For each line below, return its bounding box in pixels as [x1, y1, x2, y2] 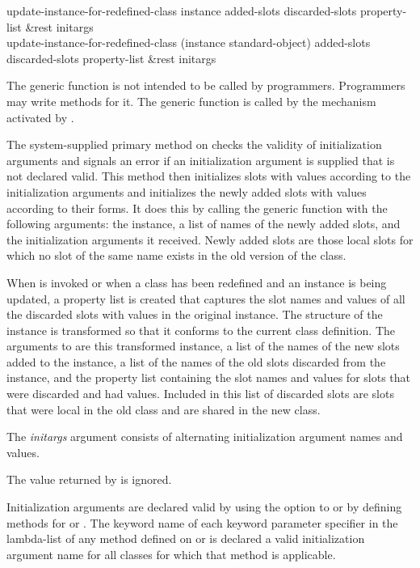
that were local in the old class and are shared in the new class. [6, 401, 321, 418]
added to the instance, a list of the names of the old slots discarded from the [6, 353, 386, 370]
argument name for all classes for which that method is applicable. [6, 545, 336, 562]
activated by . [6, 108, 74, 125]
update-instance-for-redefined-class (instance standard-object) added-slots [6, 34, 371, 51]
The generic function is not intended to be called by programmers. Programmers [6, 77, 405, 94]
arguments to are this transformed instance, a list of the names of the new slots [6, 337, 400, 354]
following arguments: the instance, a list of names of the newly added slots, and [6, 215, 401, 232]
